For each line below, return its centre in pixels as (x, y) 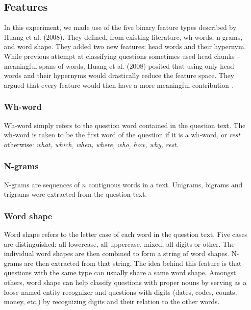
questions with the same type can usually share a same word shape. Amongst (120, 272)
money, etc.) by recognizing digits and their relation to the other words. (112, 301)
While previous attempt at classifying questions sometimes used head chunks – (122, 56)
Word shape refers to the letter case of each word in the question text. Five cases (126, 234)
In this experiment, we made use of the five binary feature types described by (120, 27)
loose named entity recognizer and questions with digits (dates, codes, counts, (121, 292)
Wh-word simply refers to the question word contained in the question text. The (125, 125)
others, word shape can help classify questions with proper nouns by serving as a (125, 282)
